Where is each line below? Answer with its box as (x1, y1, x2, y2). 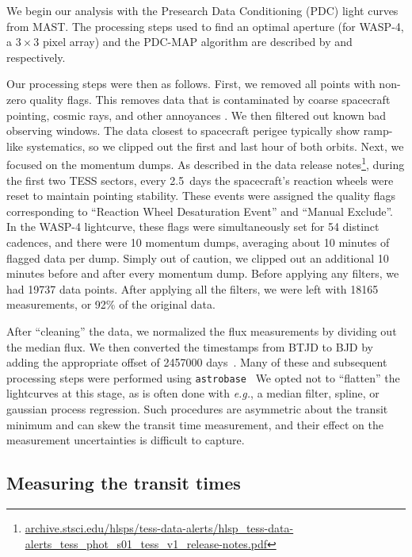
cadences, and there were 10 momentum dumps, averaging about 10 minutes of (6, 233, 390, 250)
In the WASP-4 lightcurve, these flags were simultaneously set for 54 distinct (6, 218, 380, 235)
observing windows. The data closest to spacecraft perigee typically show (6, 122, 360, 139)
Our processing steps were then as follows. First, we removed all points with (6, 75, 376, 92)
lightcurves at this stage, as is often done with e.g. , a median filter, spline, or (6, 385, 380, 401)
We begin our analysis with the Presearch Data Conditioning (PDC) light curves (6, 2, 399, 18)
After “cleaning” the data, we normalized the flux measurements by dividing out (6, 322, 397, 339)
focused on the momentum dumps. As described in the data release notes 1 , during (6, 154, 405, 172)
